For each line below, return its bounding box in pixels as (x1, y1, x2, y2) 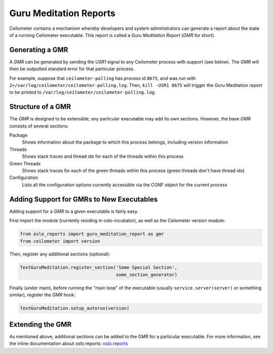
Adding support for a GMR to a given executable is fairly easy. (9, 208, 139, 214)
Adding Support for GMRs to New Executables (9, 195, 158, 203)
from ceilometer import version (20, 238, 101, 244)
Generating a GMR (9, 46, 68, 54)
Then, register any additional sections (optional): (9, 251, 111, 257)
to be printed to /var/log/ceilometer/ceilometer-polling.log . (9, 89, 156, 96)
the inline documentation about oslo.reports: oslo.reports (9, 340, 128, 346)
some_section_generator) (116, 272, 177, 278)
